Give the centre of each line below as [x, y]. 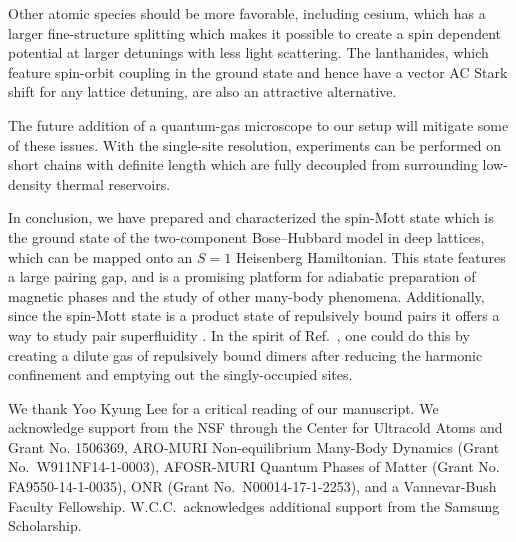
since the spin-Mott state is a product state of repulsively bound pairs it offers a [254, 315]
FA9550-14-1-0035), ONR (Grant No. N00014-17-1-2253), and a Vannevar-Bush [252, 486]
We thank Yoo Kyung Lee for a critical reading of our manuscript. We [223, 407]
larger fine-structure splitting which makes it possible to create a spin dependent [254, 32]
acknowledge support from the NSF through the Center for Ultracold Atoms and [255, 427]
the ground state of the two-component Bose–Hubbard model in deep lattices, [246, 236]
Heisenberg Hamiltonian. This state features [370, 256]
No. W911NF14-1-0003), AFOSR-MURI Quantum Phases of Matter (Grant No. [254, 466]
